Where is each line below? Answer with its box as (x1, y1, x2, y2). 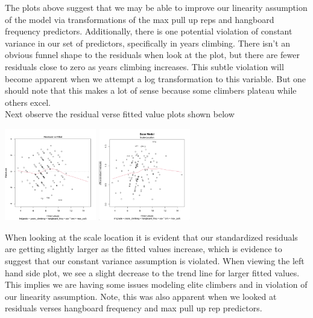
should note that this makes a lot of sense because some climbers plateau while (5, 84, 297, 97)
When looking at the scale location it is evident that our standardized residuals (5, 230, 298, 243)
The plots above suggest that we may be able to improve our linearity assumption (5, 1, 308, 13)
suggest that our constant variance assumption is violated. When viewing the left (5, 254, 305, 267)
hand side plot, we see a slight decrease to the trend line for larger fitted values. (5, 266, 300, 279)
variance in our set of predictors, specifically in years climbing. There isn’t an (5, 36, 291, 49)
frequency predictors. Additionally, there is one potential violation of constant (5, 25, 292, 37)
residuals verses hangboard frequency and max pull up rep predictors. (5, 302, 262, 314)
